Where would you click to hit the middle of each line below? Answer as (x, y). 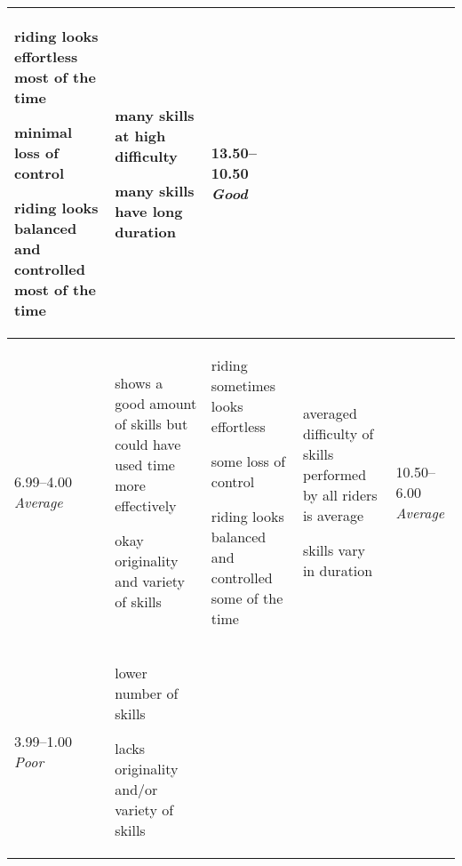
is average (333, 515)
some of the (247, 598)
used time (145, 464)
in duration (338, 570)
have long (149, 211)
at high (140, 135)
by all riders (340, 495)
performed (335, 474)
